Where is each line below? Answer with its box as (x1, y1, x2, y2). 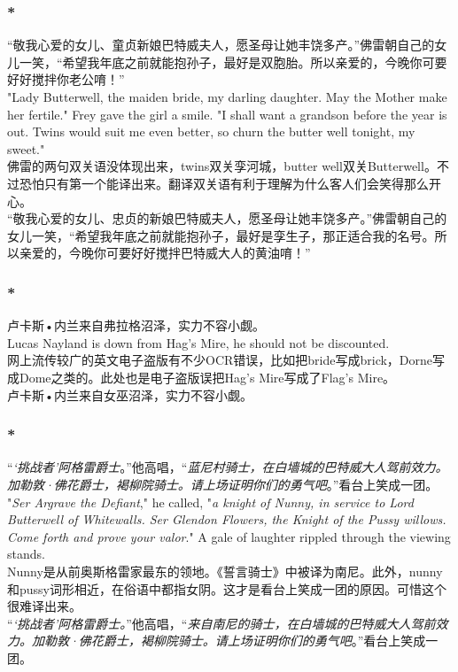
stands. (7, 545, 45, 563)
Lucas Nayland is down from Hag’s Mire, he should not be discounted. (7, 333, 390, 351)
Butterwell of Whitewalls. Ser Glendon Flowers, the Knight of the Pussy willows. (7, 510, 446, 529)
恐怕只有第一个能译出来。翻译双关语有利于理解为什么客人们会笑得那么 (19, 174, 429, 192)
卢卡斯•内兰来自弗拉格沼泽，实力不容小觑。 (7, 316, 265, 335)
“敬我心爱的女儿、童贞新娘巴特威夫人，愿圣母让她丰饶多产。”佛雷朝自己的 (7, 35, 435, 54)
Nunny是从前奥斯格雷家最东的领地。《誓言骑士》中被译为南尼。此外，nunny (7, 561, 443, 580)
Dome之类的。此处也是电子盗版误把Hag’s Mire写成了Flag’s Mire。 (19, 367, 396, 386)
